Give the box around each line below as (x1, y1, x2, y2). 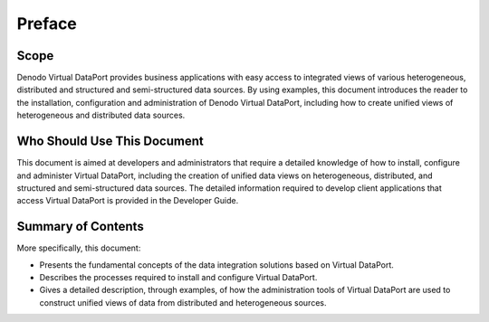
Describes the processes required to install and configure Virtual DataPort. (39, 272, 318, 282)
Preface (16, 14, 77, 33)
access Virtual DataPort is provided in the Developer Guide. (16, 195, 239, 206)
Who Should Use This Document (16, 134, 204, 149)
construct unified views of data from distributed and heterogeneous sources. (39, 297, 327, 308)
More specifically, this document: (16, 242, 141, 253)
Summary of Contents (16, 219, 144, 234)
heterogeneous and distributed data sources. (16, 109, 186, 121)
